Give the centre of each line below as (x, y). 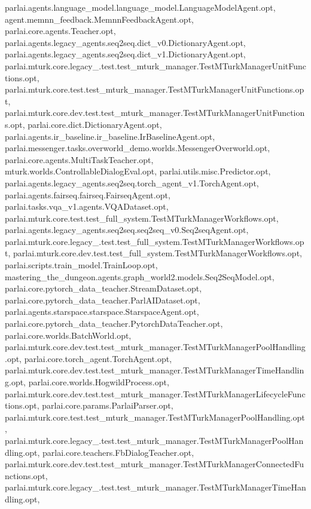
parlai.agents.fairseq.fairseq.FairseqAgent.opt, (88, 194)
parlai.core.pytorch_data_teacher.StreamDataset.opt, (103, 288)
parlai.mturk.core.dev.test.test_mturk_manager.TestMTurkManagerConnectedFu (155, 464)
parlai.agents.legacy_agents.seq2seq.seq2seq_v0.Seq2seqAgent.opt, (127, 230)
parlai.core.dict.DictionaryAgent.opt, (95, 124)
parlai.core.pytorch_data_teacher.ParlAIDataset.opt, (103, 300)
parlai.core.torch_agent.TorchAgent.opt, (98, 358)
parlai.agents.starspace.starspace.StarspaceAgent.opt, (102, 312)
